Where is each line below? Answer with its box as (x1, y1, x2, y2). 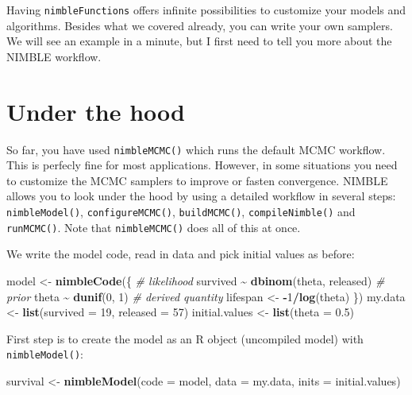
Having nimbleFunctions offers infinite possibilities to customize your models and (6, 2, 406, 17)
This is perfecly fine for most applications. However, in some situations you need (6, 157, 398, 173)
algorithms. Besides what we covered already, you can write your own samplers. (6, 17, 393, 33)
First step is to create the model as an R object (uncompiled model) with (6, 330, 364, 347)
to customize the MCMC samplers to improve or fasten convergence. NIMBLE (6, 172, 388, 188)
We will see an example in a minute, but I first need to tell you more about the (6, 33, 392, 49)
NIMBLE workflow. (6, 48, 102, 64)
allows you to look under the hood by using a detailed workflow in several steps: (6, 188, 396, 204)
